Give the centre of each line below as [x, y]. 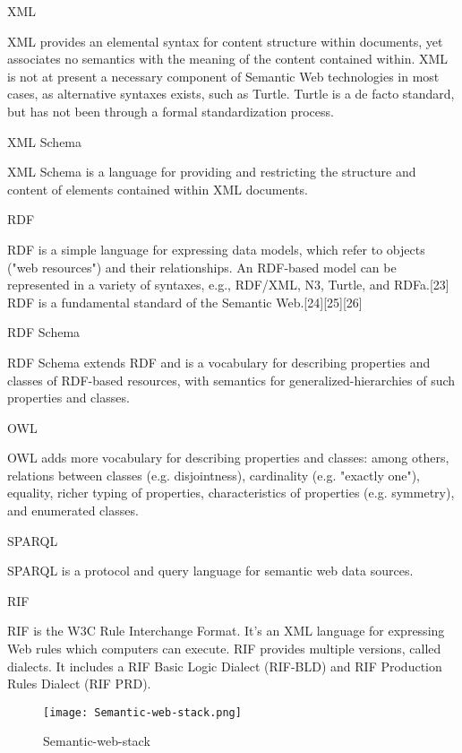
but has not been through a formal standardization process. [171, 111]
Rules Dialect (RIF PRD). [79, 684]
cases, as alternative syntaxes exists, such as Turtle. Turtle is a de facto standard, [231, 94]
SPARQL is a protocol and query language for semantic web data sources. [210, 571]
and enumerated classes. [73, 511]
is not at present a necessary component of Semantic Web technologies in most [223, 76]
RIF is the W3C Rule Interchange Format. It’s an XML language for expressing [226, 631]
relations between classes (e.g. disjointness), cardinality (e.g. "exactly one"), [214, 475]
